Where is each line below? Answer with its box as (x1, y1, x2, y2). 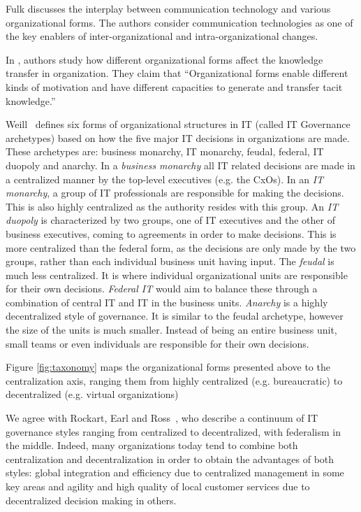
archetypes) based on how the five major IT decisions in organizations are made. (6, 130, 350, 145)
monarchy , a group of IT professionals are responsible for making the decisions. (6, 185, 344, 200)
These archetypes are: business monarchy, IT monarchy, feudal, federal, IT (6, 144, 324, 159)
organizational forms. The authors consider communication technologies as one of (6, 15, 353, 29)
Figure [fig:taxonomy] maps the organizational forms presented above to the (6, 360, 330, 374)
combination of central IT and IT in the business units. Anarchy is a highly (6, 294, 328, 309)
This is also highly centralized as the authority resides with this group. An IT (6, 199, 339, 213)
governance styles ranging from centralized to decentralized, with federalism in (6, 424, 341, 439)
